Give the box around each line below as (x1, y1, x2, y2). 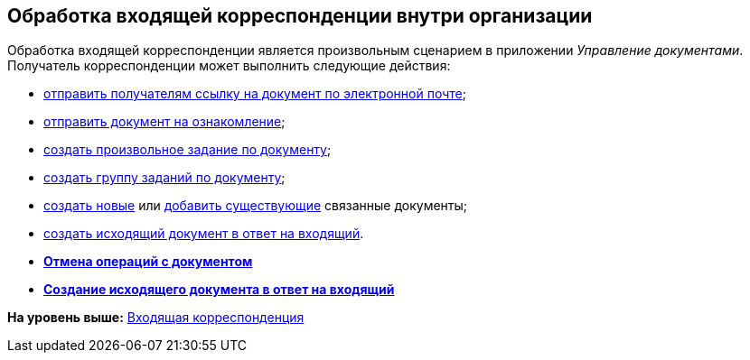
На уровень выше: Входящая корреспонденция (7, 309, 305, 326)
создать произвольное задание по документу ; (43, 142, 332, 158)
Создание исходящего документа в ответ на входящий (43, 282, 395, 298)
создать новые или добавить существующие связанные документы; (43, 198, 468, 214)
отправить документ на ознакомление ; (43, 114, 286, 130)
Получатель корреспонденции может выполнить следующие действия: (7, 58, 451, 74)
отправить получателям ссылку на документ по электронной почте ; (43, 86, 466, 102)
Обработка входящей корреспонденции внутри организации (7, 5, 593, 27)
